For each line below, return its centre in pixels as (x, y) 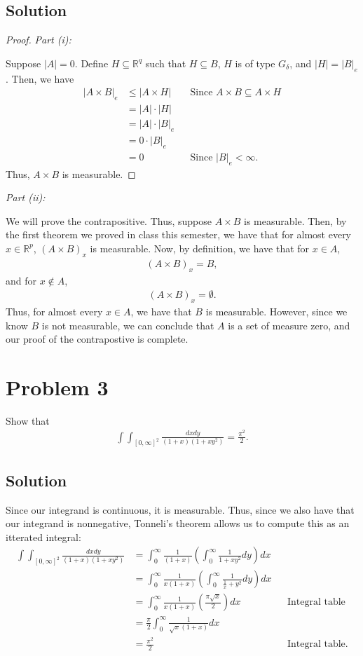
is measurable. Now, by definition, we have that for (200, 248)
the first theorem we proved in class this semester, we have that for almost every (179, 234)
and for (21, 280)
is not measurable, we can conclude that (128, 325)
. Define (91, 63)
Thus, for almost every (54, 311)
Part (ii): (26, 197)
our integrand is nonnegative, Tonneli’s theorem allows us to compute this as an (178, 523)
